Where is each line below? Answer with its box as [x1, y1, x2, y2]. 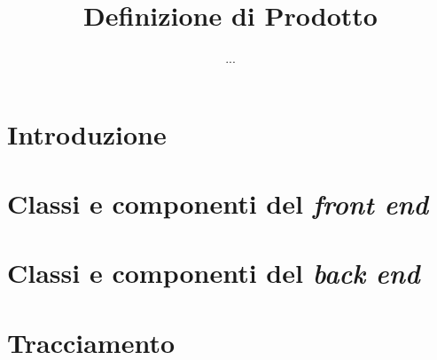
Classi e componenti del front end [7, 185, 429, 223]
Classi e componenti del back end [7, 254, 420, 292]
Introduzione [7, 115, 167, 152]
